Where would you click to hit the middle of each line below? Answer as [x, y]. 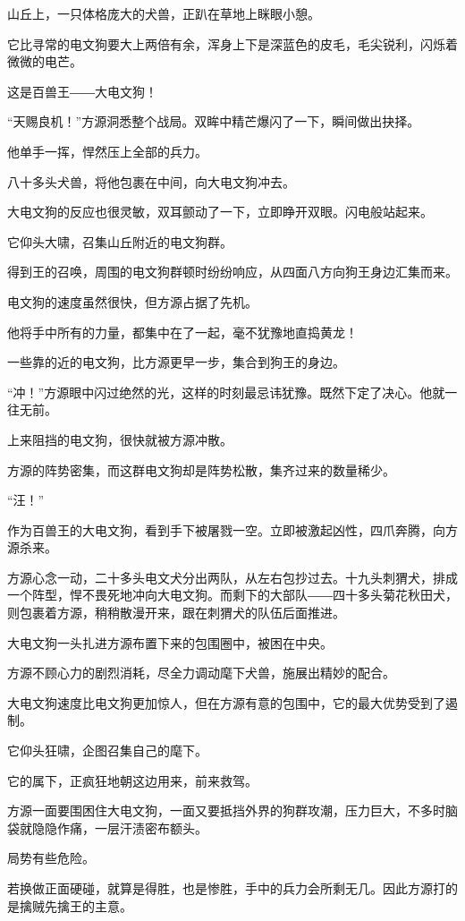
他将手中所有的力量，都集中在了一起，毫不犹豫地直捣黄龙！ [182, 332]
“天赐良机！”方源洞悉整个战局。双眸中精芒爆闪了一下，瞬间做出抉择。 [214, 121]
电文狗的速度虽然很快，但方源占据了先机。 [132, 301]
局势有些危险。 [51, 858]
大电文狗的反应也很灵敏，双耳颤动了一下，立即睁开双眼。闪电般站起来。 [220, 212]
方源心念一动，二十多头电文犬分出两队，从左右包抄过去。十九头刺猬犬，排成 [232, 577]
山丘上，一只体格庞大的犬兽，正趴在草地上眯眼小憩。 [164, 13]
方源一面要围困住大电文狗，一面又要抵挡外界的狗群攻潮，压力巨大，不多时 [226, 810]
